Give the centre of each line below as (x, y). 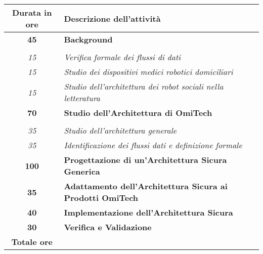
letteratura (82, 98)
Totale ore (32, 242)
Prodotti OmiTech (101, 198)
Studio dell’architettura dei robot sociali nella (144, 86)
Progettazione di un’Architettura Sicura (145, 160)
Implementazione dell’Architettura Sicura (148, 212)
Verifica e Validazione (108, 227)
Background (88, 39)
